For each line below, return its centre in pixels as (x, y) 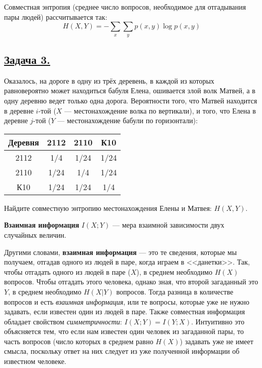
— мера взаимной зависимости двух (169, 225)
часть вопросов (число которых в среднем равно (79, 341)
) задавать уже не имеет (216, 341)
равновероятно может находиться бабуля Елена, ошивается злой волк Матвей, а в (130, 90)
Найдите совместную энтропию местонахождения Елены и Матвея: (108, 208)
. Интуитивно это (218, 321)
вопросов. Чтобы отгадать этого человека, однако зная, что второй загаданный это (131, 282)
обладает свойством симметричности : (63, 321)
